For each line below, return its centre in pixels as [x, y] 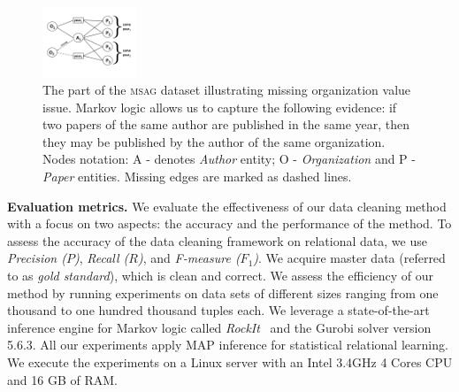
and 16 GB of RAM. [62, 379]
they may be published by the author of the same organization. [214, 141]
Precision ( [37, 258]
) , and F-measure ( [189, 258]
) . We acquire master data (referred [349, 258]
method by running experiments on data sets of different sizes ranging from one [223, 292]
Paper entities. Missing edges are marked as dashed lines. [197, 177]
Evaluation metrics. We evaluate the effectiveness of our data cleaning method [227, 206]
